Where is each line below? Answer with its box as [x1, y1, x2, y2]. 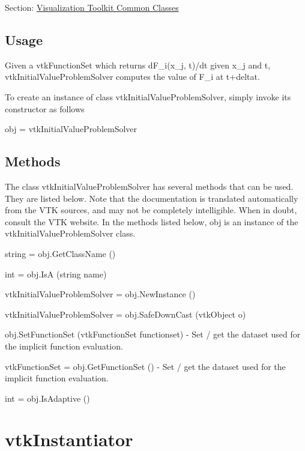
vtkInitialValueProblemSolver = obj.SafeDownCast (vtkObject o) [5, 307, 246, 320]
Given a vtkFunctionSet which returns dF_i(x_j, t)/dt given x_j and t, [5, 58, 271, 71]
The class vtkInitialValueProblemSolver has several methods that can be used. [5, 180, 294, 192]
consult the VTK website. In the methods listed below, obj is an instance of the [5, 215, 298, 228]
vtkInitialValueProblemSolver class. [5, 227, 136, 240]
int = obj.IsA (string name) [5, 267, 107, 280]
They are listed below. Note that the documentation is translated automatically [5, 192, 298, 204]
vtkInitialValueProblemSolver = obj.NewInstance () [5, 288, 196, 300]
